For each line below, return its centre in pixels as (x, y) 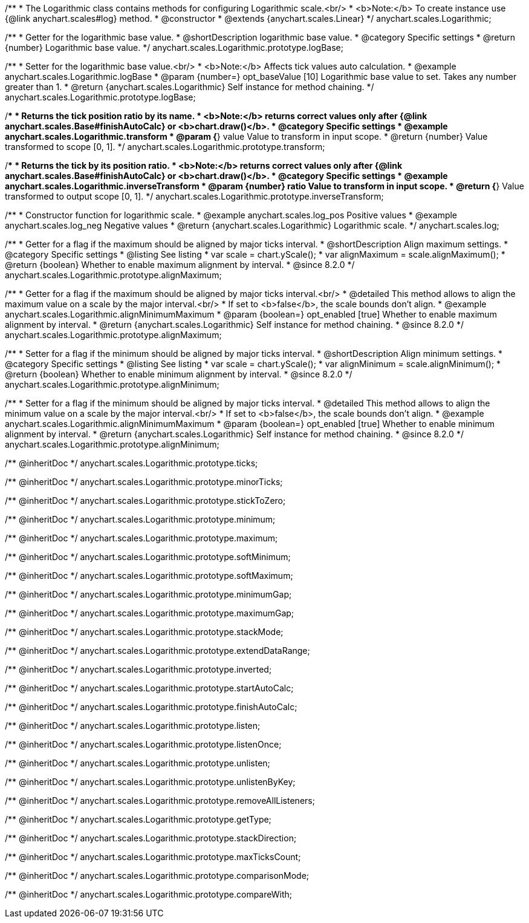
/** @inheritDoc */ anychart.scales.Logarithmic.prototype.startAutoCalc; (149, 688)
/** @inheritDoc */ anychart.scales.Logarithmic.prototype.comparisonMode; (157, 876)
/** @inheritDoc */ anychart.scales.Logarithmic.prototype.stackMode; (144, 632)
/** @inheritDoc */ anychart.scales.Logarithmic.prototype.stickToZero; (145, 501)
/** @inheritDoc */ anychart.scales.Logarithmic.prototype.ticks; (131, 463)
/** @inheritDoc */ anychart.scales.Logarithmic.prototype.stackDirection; (151, 838)
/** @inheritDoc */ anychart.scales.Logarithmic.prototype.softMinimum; (148, 557)
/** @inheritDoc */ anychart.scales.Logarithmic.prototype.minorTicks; (144, 482)
